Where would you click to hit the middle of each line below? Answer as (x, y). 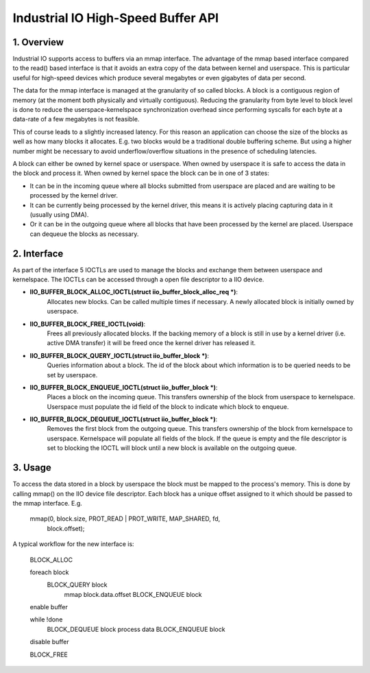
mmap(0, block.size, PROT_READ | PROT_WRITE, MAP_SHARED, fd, (125, 519)
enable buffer (49, 607)
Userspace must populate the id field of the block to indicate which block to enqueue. (168, 406)
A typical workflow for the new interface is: (73, 544)
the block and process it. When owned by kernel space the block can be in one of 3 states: (141, 173)
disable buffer (49, 642)
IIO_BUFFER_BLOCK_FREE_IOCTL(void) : (88, 324)
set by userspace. (72, 375)
